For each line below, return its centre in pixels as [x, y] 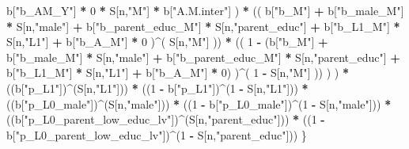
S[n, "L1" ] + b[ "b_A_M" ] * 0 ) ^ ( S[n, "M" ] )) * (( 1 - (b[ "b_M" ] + [167, 42]
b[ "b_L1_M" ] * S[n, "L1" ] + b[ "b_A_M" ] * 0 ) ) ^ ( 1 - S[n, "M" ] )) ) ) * [178, 73]
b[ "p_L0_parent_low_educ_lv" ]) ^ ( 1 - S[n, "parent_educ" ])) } [157, 134]
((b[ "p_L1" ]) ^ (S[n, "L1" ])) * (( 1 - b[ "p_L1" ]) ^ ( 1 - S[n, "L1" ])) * [157, 88]
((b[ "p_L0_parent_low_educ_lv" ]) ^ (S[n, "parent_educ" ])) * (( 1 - [166, 119]
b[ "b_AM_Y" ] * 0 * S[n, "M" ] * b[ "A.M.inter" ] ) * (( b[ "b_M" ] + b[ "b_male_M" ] [205, 10]
